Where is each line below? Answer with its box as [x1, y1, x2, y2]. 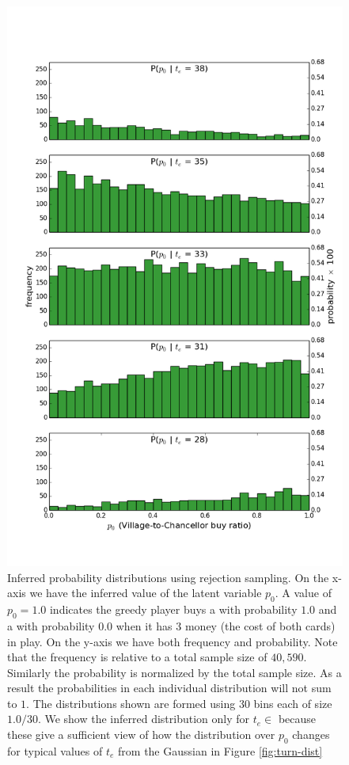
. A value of [275, 584, 332, 601]
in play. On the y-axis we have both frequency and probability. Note [7, 633, 338, 649]
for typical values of [7, 742, 103, 759]
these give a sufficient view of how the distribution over [7, 726, 275, 743]
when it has [116, 617, 173, 634]
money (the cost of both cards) [184, 617, 336, 634]
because [278, 710, 317, 727]
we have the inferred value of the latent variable [29, 584, 262, 601]
